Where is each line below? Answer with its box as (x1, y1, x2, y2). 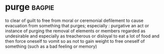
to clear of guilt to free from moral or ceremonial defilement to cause (5, 18, 143, 23)
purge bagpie (5, 1, 54, 13)
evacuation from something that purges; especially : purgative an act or (5, 22, 149, 28)
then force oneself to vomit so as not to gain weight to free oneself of (5, 38, 145, 44)
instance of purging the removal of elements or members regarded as (5, 28, 146, 34)
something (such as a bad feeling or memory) (5, 43, 97, 49)
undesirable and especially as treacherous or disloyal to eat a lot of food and (5, 33, 160, 39)
